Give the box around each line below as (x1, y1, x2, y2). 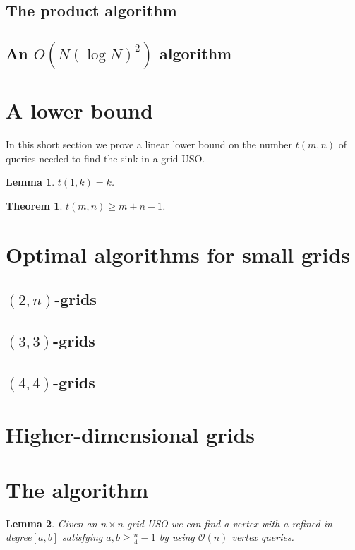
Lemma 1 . (6, 174, 55, 189)
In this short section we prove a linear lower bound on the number (6, 137, 293, 152)
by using (159, 530, 195, 544)
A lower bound (6, 96, 153, 125)
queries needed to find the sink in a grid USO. (6, 150, 205, 165)
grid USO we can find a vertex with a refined (127, 515, 320, 530)
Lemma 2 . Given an (6, 515, 97, 530)
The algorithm (6, 474, 148, 503)
